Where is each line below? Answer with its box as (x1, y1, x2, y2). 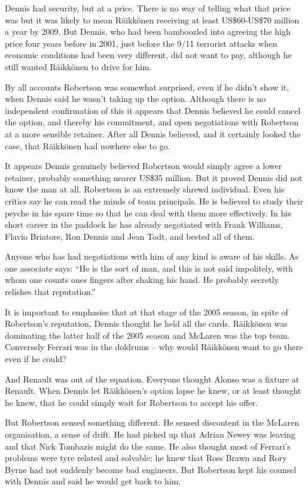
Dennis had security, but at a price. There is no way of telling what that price (5, 2, 291, 14)
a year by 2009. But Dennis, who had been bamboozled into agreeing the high (5, 25, 291, 38)
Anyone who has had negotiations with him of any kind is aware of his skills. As (5, 250, 298, 263)
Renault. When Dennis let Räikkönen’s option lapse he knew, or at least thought (5, 384, 301, 397)
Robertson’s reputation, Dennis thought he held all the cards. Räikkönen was (5, 317, 288, 330)
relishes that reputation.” (5, 285, 96, 298)
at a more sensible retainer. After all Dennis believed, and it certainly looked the (5, 127, 301, 140)
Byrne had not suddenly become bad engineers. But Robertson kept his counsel (5, 463, 297, 475)
